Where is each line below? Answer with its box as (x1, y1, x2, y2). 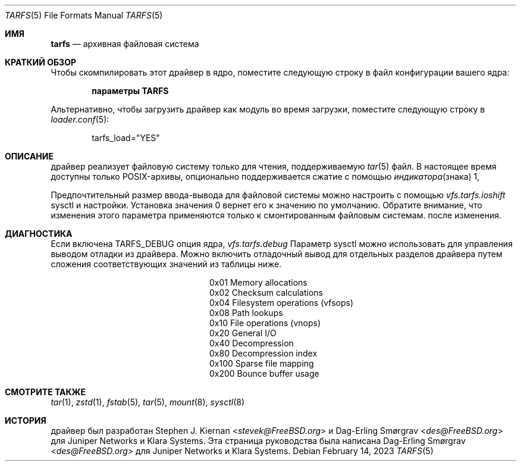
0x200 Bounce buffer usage (209, 368, 319, 379)
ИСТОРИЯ (5, 415, 46, 426)
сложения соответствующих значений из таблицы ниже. (51, 259, 282, 269)
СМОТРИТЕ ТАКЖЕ (5, 387, 86, 397)
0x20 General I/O (209, 328, 277, 338)
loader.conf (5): (51, 114, 109, 124)
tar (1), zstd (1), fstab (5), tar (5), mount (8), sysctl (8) (51, 397, 245, 407)
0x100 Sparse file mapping (209, 358, 314, 368)
